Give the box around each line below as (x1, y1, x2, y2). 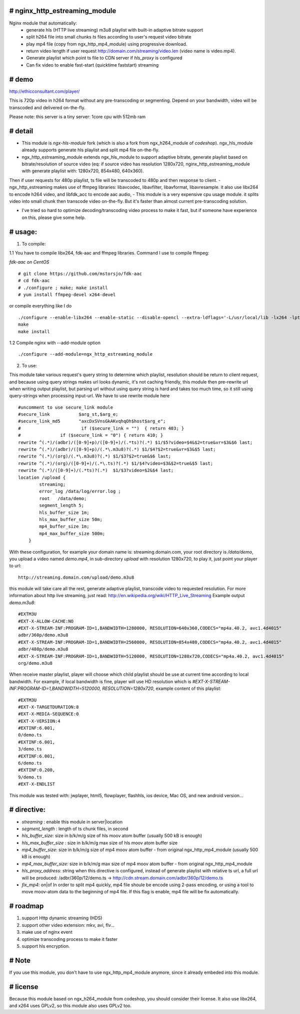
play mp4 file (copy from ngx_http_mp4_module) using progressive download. (26, 41, 187, 47)
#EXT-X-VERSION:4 (18, 718, 60, 724)
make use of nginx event (21, 929, 72, 935)
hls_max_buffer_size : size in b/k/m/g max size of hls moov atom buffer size (21, 840, 178, 846)
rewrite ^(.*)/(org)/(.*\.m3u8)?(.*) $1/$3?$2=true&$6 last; (18, 453, 171, 459)
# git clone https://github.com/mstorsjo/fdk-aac (18, 271, 142, 277)
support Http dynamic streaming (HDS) (21, 915, 102, 921)
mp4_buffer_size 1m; (39, 524, 89, 530)
